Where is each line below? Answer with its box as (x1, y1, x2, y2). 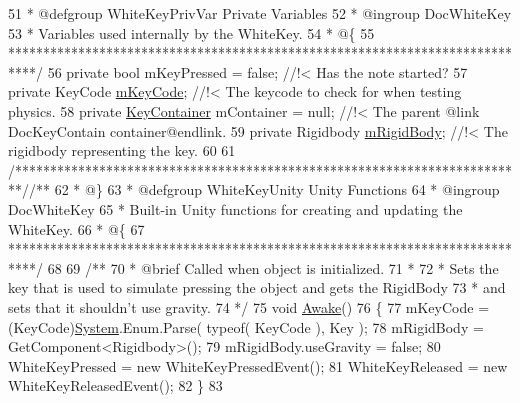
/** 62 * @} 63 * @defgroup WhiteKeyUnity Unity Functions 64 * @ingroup (29, 179, 500, 200)
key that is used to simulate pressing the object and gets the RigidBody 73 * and (8, 277, 506, 298)
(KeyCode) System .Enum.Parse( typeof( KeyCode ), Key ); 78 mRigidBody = (8, 316, 484, 337)
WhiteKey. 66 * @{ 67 (8, 218, 145, 239)
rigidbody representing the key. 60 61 (8, 140, 236, 161)
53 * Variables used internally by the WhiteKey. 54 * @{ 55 (8, 22, 375, 43)
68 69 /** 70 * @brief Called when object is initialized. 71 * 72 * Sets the (47, 257, 499, 278)
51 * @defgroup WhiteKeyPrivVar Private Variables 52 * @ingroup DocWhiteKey (8, 3, 512, 23)
